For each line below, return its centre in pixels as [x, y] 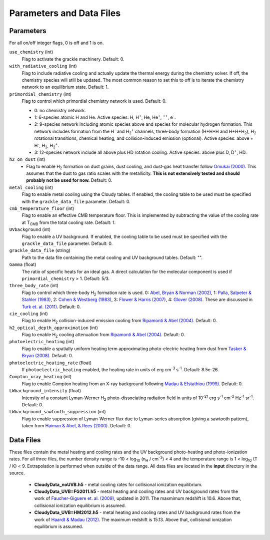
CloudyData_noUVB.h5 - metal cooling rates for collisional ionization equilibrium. [118, 484]
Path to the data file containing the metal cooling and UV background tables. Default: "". [112, 257]
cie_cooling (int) [29, 314]
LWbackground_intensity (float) [45, 391]
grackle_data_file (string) [40, 250]
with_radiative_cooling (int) [43, 66]
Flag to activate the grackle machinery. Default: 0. [73, 59]
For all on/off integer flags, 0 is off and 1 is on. [56, 43]
